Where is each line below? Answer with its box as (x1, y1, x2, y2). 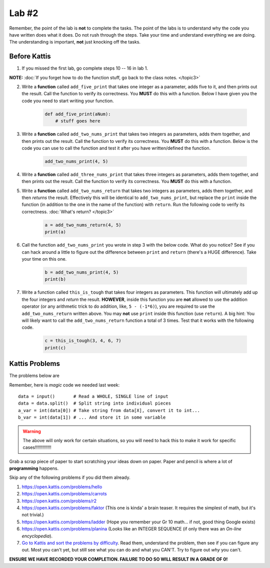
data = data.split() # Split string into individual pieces (18, 401, 171, 406)
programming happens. (9, 465, 59, 471)
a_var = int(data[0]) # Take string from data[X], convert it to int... (18, 408, 200, 413)
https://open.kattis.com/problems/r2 (21, 498, 97, 504)
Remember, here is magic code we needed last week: (9, 382, 120, 388)
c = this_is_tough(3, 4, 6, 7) (44, 338, 122, 343)
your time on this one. (21, 256, 67, 262)
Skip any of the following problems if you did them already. (9, 474, 131, 481)
